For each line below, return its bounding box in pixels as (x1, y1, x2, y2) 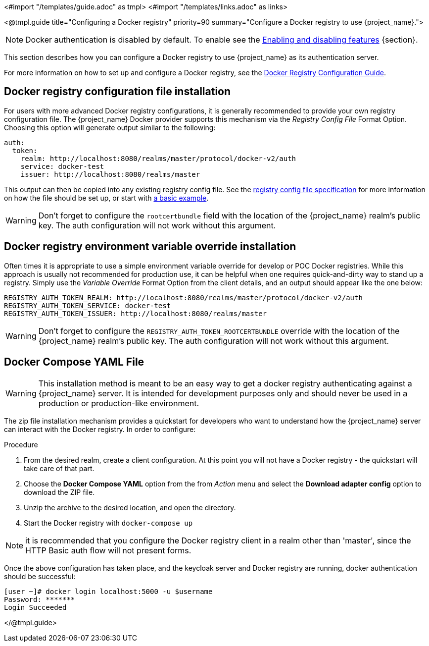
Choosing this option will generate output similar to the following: (4, 123, 216, 132)
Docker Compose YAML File (4, 356, 144, 369)
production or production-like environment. (38, 398, 199, 408)
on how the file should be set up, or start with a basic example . (4, 193, 209, 202)
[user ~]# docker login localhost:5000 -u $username (4, 587, 213, 595)
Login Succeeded (4, 603, 67, 611)
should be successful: (4, 572, 76, 581)
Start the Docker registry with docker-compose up (24, 518, 193, 527)
